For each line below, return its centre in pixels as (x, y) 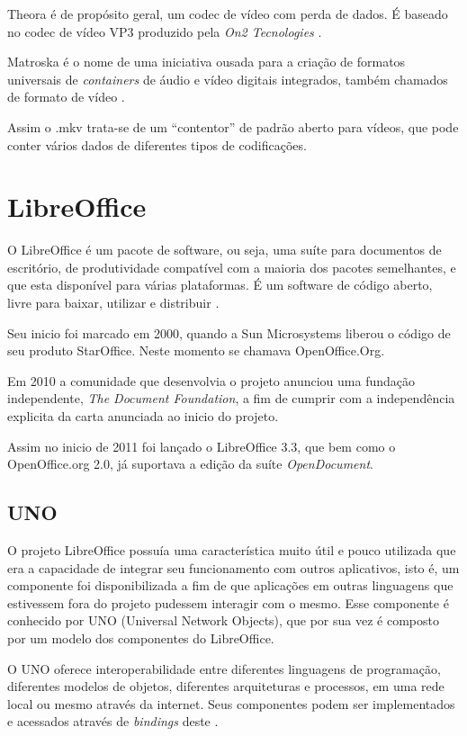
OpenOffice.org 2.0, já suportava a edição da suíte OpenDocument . (190, 464)
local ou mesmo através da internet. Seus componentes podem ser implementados (231, 703)
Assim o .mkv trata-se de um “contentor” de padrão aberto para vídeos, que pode (233, 126)
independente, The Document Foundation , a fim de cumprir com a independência (231, 398)
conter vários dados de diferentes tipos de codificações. (157, 144)
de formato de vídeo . (66, 97)
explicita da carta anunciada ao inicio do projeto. (143, 416)
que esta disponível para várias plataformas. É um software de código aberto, (220, 285)
